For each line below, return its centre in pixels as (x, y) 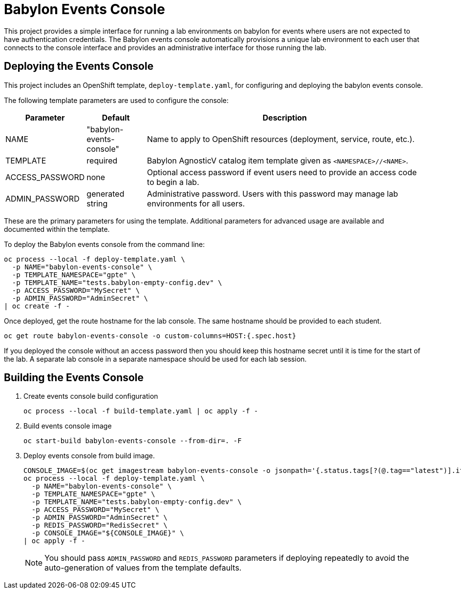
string (97, 203)
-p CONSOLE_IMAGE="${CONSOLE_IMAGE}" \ (108, 533)
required (102, 160)
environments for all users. (196, 203)
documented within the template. (57, 229)
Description (285, 117)
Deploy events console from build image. (89, 456)
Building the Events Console (74, 378)
